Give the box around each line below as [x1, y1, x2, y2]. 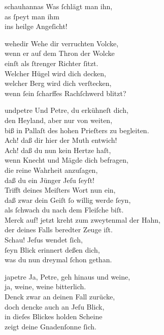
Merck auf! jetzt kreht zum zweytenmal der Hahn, [5, 214, 160, 225]
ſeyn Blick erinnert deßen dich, [5, 244, 100, 255]
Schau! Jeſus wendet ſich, [5, 234, 83, 245]
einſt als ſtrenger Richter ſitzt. [5, 57, 99, 68]
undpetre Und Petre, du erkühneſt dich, [5, 105, 128, 115]
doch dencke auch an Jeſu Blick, [5, 301, 105, 312]
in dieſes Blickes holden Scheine [5, 311, 103, 322]
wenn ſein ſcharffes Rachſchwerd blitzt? [5, 87, 126, 98]
